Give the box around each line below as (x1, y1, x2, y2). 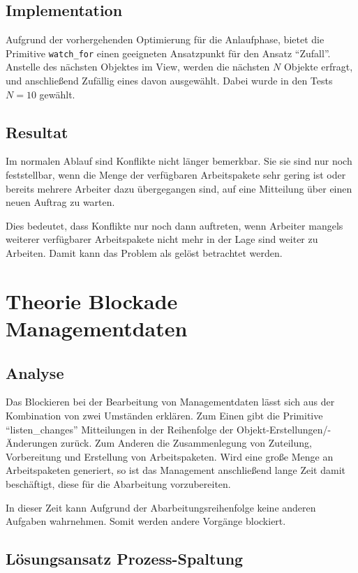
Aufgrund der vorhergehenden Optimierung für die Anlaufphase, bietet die (6, 32, 325, 47)
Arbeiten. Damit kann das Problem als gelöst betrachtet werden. (6, 246, 283, 260)
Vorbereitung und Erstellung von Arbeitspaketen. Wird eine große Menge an (6, 449, 334, 463)
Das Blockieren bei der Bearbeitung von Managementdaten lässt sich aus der (6, 394, 335, 409)
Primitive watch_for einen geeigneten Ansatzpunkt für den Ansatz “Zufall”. (6, 45, 331, 60)
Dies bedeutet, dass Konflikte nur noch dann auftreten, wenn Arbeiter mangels (6, 218, 343, 232)
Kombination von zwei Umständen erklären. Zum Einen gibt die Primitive (6, 408, 323, 422)
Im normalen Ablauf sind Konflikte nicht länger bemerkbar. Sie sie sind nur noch (6, 154, 352, 168)
